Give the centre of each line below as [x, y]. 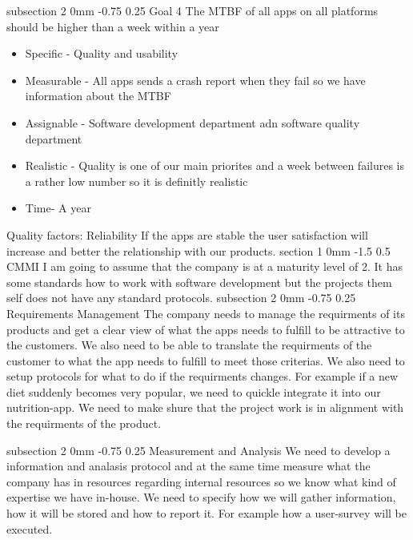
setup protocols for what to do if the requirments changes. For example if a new [202, 376]
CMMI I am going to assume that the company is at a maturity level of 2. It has [204, 266]
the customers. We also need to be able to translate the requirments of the [189, 345]
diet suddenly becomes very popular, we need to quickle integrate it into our [194, 391]
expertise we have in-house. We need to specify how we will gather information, [201, 497]
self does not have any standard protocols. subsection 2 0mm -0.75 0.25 [181, 298]
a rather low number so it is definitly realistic [136, 181]
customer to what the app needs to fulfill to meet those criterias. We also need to [206, 360]
